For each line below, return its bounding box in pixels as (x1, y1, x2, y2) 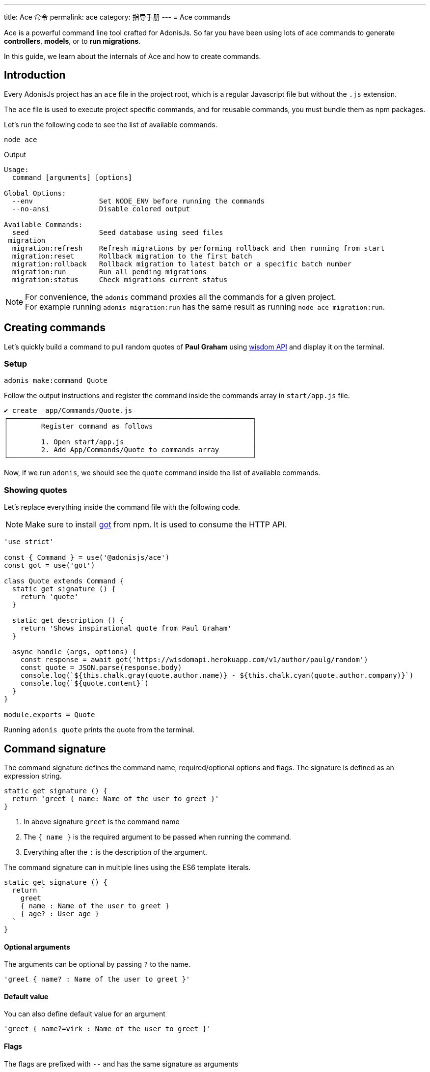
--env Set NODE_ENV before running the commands (12, 197, 265, 205)
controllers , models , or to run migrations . (4, 37, 141, 45)
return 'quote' (20, 593, 79, 601)
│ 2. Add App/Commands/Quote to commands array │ (4, 446, 257, 454)
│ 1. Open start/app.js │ (4, 438, 257, 446)
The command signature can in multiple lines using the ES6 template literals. (4, 863, 251, 872)
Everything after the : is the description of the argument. (24, 848, 207, 857)
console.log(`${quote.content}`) (20, 679, 149, 688)
